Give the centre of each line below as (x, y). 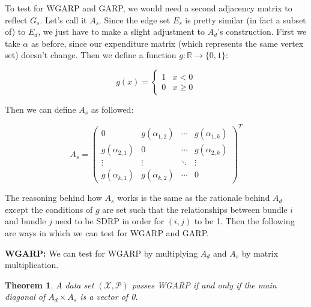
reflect (16, 19)
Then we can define (41, 109)
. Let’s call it (63, 19)
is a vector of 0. (109, 297)
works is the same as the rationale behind (194, 198)
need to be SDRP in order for (110, 221)
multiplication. (32, 265)
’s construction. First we (262, 31)
